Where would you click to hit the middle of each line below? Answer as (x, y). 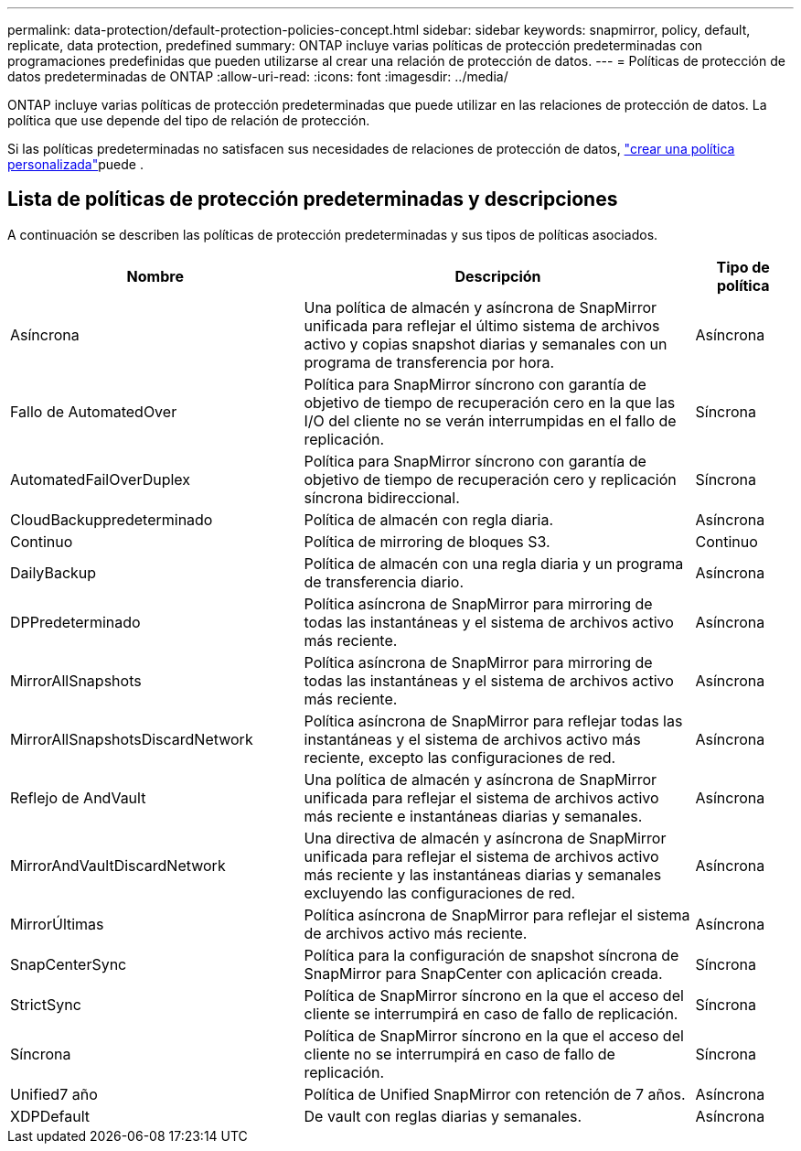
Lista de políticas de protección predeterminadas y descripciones (313, 199)
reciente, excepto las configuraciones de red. (460, 757)
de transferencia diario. (384, 581)
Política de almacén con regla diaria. (429, 519)
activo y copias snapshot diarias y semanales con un (486, 344)
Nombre (155, 276)
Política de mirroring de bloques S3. (427, 541)
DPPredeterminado (75, 622)
